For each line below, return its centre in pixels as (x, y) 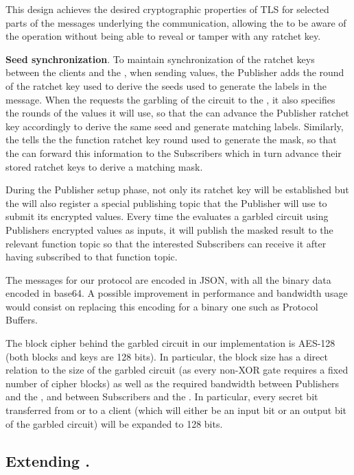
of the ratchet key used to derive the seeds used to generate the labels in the (166, 85)
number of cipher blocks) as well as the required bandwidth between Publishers (173, 383)
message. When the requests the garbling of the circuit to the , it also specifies (170, 99)
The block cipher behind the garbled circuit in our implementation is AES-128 (170, 343)
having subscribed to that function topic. (92, 257)
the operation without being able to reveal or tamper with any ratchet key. (163, 36)
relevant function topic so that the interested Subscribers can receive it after (166, 243)
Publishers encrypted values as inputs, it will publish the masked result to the (169, 229)
